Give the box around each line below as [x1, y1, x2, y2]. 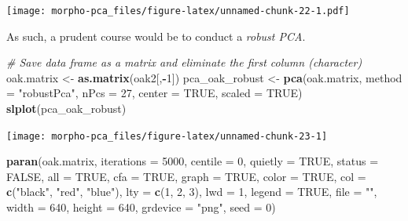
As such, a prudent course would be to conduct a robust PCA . [6, 27, 306, 44]
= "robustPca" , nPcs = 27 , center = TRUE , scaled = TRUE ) [6, 85, 303, 101]
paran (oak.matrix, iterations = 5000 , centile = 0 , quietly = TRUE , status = [6, 153, 379, 169]
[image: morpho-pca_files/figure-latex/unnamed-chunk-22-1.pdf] [6, 5, 350, 16]
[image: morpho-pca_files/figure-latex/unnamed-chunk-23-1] [6, 130, 328, 142]
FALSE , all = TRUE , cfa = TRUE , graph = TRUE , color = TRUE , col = [6, 168, 366, 184]
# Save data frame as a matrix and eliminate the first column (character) [6, 54, 362, 71]
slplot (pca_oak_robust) [6, 100, 127, 117]
